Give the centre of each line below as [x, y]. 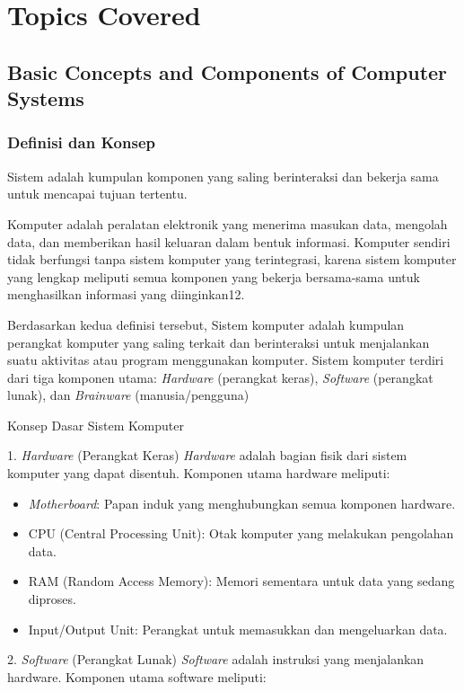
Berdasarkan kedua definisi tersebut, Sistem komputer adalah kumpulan [206, 324]
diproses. [52, 599]
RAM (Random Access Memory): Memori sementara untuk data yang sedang [241, 581]
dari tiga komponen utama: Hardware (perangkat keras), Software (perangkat [220, 377]
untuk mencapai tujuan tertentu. [97, 194]
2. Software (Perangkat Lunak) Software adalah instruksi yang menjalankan [216, 659]
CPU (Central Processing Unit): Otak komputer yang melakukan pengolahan [241, 533]
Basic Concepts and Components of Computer [228, 71]
